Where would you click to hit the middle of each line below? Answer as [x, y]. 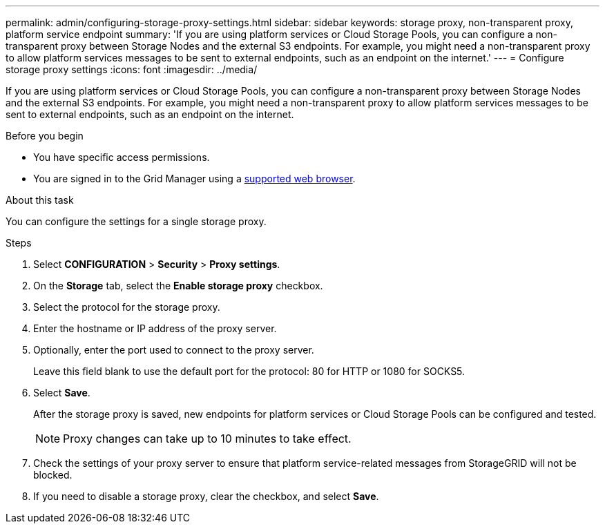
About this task [40, 200]
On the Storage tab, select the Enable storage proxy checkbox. [178, 286]
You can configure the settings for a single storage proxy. [136, 221]
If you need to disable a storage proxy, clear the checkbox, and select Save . [206, 496]
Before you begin [45, 136]
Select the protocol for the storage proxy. [127, 307]
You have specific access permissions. [122, 157]
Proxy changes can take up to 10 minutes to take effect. [207, 439]
